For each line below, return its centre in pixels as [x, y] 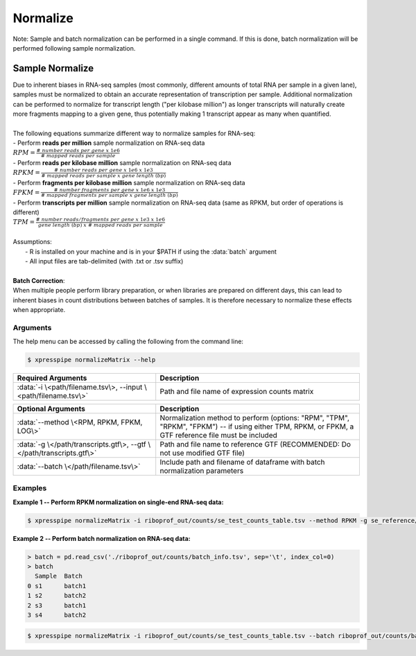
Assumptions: [32, 242]
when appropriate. [39, 309]
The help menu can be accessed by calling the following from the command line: [128, 342]
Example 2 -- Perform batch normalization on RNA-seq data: [102, 538]
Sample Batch [59, 576]
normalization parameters [202, 471]
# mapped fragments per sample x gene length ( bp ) [109, 196]
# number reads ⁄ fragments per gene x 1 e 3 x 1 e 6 [101, 220]
